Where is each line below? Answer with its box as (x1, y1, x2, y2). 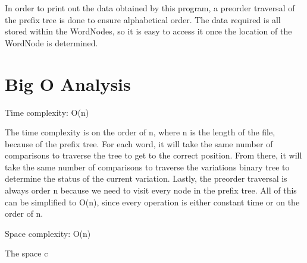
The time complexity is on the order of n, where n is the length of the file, (5, 126, 275, 138)
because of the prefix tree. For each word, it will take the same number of (5, 137, 273, 150)
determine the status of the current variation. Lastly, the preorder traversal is (5, 172, 287, 185)
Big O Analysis (5, 71, 131, 96)
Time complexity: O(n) (5, 106, 89, 118)
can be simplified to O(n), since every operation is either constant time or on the (5, 195, 300, 208)
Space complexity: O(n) (5, 227, 91, 239)
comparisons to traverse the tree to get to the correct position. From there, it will (5, 149, 302, 161)
